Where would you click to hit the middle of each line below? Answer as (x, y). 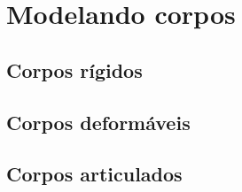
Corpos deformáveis (98, 122)
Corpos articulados (94, 174)
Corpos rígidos (74, 69)
